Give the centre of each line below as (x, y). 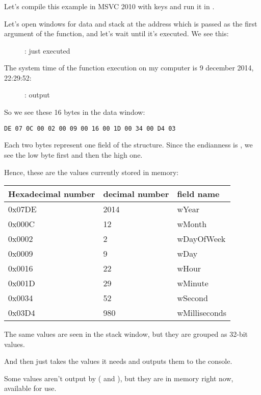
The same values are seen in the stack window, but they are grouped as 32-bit (126, 334)
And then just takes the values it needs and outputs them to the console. (118, 361)
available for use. (30, 388)
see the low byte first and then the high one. (73, 154)
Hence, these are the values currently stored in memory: (92, 172)
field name (198, 194)
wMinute (193, 283)
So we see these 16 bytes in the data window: (75, 112)
